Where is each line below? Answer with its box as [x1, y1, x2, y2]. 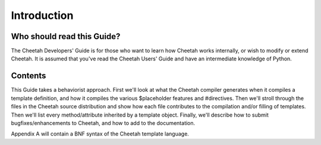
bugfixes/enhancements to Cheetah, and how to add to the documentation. [11, 119, 196, 127]
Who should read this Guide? [11, 31, 121, 41]
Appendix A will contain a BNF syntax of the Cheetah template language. [11, 130, 190, 137]
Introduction [11, 9, 74, 22]
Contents [11, 71, 46, 81]
